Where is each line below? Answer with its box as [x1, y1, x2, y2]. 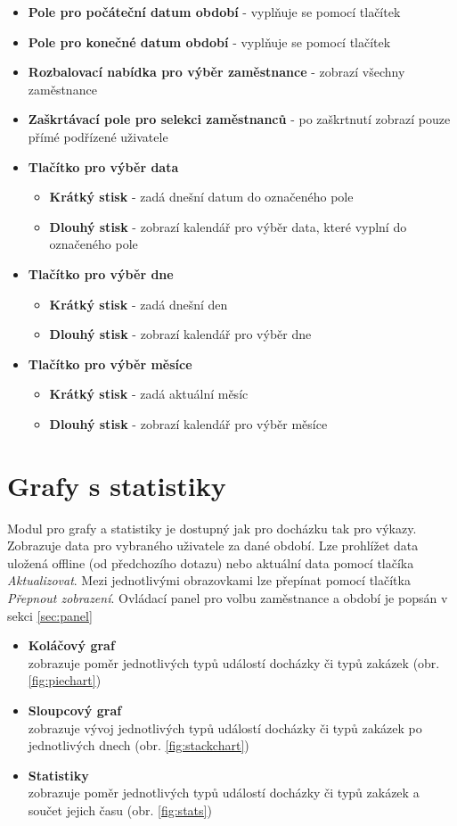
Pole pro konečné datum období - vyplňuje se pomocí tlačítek [28, 32, 391, 51]
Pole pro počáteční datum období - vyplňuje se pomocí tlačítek [28, 3, 401, 21]
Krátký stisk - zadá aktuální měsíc [49, 384, 249, 403]
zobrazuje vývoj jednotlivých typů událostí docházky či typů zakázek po [28, 718, 422, 737]
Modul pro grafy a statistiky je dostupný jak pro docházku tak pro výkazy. [7, 518, 417, 537]
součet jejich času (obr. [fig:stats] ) [28, 800, 212, 819]
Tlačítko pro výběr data [28, 157, 179, 176]
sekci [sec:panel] [7, 606, 93, 624]
